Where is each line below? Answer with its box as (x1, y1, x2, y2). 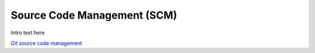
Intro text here (10, 29, 45, 36)
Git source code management (10, 40, 82, 47)
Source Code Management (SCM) (10, 9, 177, 22)
